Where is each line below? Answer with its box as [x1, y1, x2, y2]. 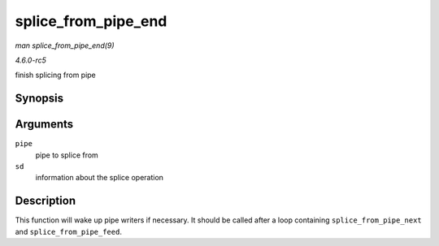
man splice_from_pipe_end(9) [15, 41, 115, 50]
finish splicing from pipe [15, 70, 97, 80]
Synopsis [15, 92, 64, 106]
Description [15, 194, 76, 208]
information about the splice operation [35, 173, 164, 183]
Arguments [15, 118, 74, 132]
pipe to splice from [35, 150, 99, 160]
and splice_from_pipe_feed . [15, 227, 122, 236]
